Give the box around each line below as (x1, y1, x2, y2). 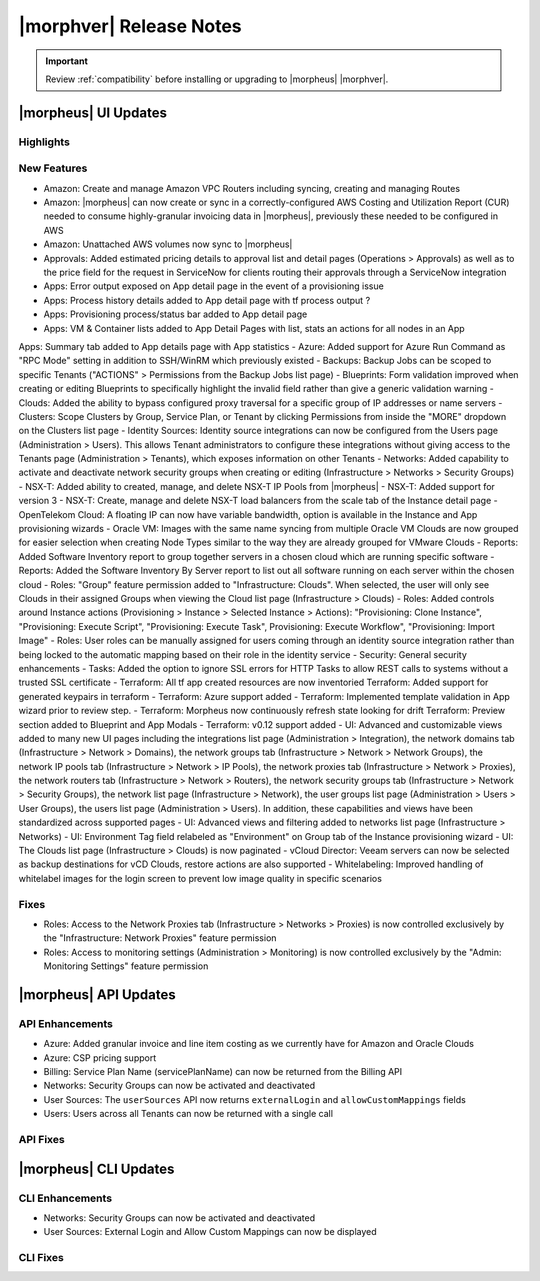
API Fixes (18, 1132, 65, 1146)
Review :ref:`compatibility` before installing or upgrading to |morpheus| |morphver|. (45, 73, 389, 85)
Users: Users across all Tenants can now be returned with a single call (43, 1108, 334, 1120)
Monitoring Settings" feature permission (43, 960, 209, 972)
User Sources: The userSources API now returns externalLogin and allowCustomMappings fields (43, 1093, 467, 1105)
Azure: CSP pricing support (43, 1051, 157, 1064)
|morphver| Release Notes (18, 15, 242, 37)
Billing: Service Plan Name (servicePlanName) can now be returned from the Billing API (43, 1066, 403, 1078)
